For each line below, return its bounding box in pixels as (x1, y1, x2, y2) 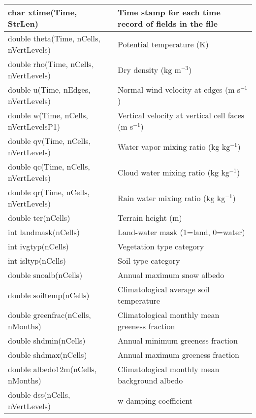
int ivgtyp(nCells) (8, 241, 69, 252)
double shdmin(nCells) (8, 335, 86, 346)
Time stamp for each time (118, 6, 221, 18)
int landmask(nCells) (8, 226, 80, 238)
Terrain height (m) (118, 212, 182, 223)
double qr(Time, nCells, (8, 186, 90, 198)
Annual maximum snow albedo (118, 269, 224, 280)
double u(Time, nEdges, (8, 84, 91, 95)
